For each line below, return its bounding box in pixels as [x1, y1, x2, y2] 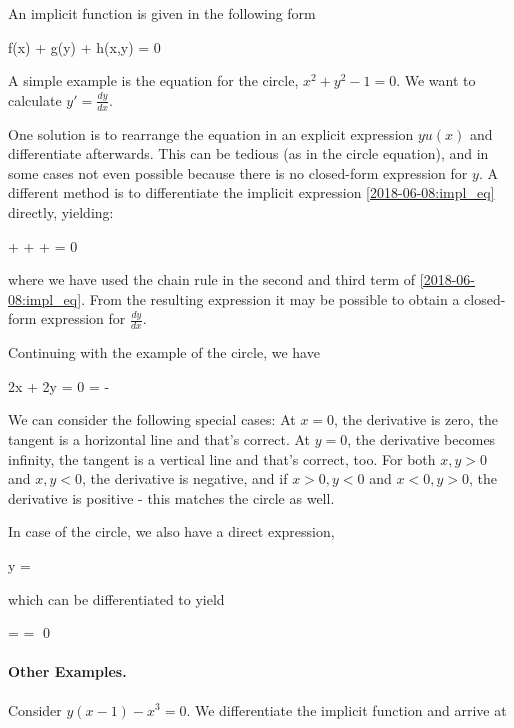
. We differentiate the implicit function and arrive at [186, 699, 507, 720]
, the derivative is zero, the [334, 409, 498, 430]
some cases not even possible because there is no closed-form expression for [8, 162, 468, 183]
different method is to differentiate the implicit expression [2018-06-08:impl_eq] [8, 182, 495, 203]
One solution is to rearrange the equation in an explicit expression [8, 123, 414, 144]
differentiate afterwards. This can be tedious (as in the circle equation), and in [8, 143, 489, 164]
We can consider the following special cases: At [8, 409, 296, 430]
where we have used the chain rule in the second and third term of [8, 269, 416, 290]
